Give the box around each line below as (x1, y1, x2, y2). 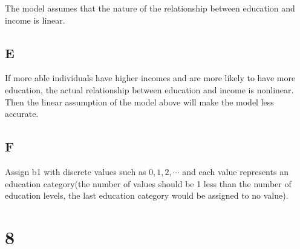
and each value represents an (182, 165, 289, 178)
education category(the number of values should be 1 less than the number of (5, 177, 292, 190)
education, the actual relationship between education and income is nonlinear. (5, 83, 294, 96)
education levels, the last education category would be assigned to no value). (5, 189, 289, 202)
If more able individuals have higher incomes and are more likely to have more (5, 71, 296, 84)
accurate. (5, 107, 39, 120)
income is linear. (5, 13, 65, 26)
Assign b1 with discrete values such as (5, 165, 146, 178)
